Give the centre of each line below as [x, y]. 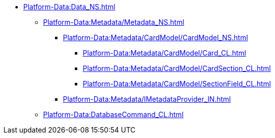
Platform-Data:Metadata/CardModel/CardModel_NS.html [156, 37]
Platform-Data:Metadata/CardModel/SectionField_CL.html [177, 84]
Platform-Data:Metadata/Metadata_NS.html [114, 22]
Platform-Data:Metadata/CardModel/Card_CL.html [165, 53]
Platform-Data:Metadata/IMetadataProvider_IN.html [147, 99]
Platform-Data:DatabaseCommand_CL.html [113, 114]
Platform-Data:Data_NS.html [69, 7]
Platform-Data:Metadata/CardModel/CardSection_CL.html [177, 68]
